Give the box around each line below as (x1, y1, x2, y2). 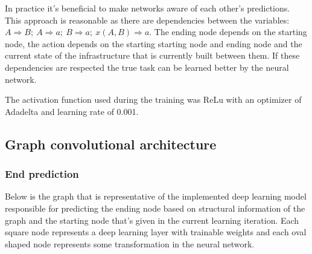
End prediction (5, 166, 79, 181)
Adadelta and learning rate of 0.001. (5, 105, 139, 117)
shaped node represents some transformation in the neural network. (5, 237, 255, 250)
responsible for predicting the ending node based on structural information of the (5, 201, 305, 214)
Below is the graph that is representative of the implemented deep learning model (5, 190, 307, 203)
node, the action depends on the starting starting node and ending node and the (5, 37, 302, 50)
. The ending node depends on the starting (149, 25, 307, 38)
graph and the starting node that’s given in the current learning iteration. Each (5, 213, 299, 226)
